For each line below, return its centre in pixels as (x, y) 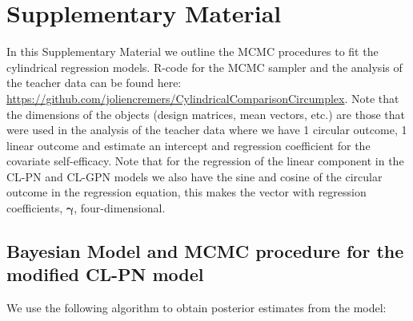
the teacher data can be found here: (94, 83)
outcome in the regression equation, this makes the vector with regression (186, 192)
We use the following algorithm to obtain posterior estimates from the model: (196, 308)
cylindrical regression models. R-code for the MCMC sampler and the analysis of (204, 67)
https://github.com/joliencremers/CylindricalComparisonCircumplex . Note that (203, 98)
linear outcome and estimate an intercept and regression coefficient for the (188, 145)
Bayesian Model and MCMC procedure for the (205, 251)
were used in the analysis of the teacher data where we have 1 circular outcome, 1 (207, 130)
